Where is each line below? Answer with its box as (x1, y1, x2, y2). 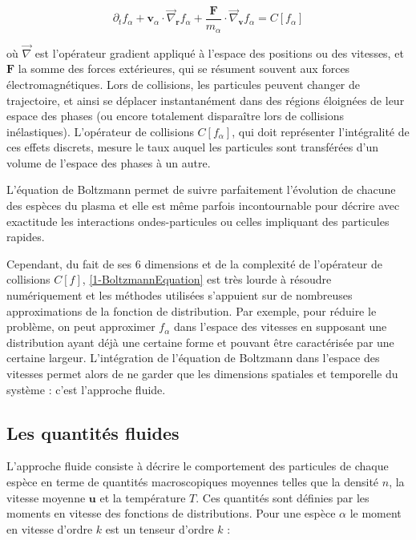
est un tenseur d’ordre (105, 520, 214, 537)
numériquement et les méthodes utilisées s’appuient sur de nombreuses (6, 287, 353, 304)
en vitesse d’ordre (6, 520, 93, 537)
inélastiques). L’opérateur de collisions (6, 123, 194, 139)
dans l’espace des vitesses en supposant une (173, 318, 387, 335)
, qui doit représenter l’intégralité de (232, 123, 410, 139)
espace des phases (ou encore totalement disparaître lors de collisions (6, 107, 345, 124)
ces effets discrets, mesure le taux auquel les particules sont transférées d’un (6, 139, 379, 155)
